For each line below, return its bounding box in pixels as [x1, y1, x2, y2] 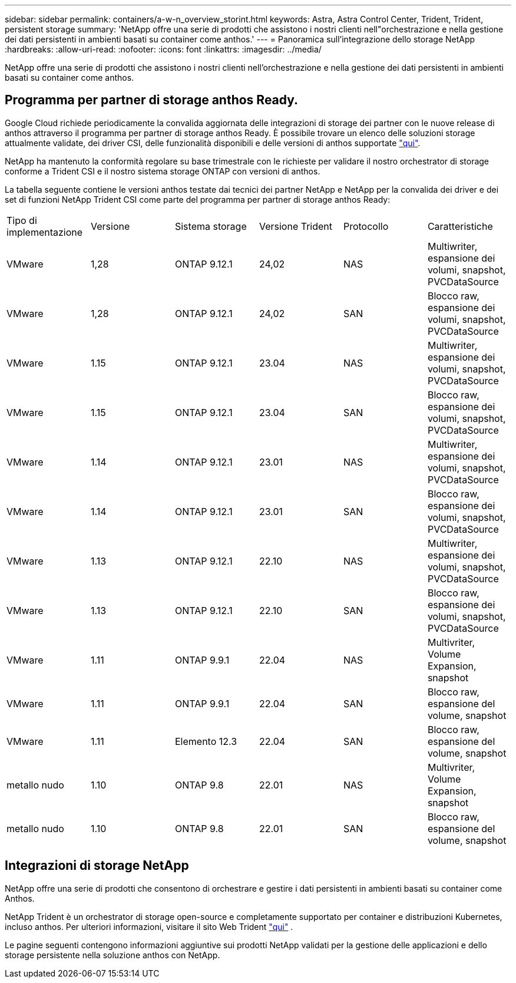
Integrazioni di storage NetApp [5, 858, 189, 873]
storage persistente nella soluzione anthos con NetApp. [5, 949, 220, 960]
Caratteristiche [427, 220, 493, 232]
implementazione [6, 226, 83, 238]
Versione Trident [259, 220, 333, 232]
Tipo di [6, 214, 37, 226]
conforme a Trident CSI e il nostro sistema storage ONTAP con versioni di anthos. [5, 166, 320, 176]
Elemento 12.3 [174, 735, 237, 747]
